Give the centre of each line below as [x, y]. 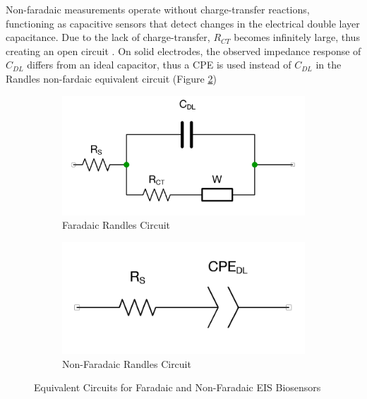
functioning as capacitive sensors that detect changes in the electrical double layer [183, 23]
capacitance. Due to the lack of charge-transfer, [108, 37]
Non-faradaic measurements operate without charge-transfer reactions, [158, 9]
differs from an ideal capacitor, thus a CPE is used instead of [159, 65]
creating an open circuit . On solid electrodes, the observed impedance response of [183, 50]
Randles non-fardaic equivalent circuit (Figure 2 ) [111, 78]
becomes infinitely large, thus [297, 37]
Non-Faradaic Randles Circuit [127, 363]
